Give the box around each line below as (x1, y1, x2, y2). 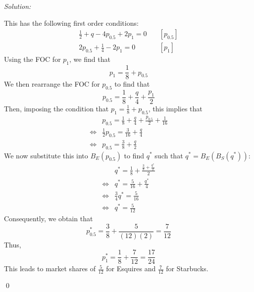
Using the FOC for (4, 54, 61, 64)
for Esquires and (106, 263, 156, 274)
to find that (114, 79, 150, 89)
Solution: (4, 1, 31, 11)
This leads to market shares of (4, 263, 96, 274)
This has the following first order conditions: (4, 17, 139, 28)
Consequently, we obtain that (4, 213, 93, 224)
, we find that (69, 54, 110, 64)
